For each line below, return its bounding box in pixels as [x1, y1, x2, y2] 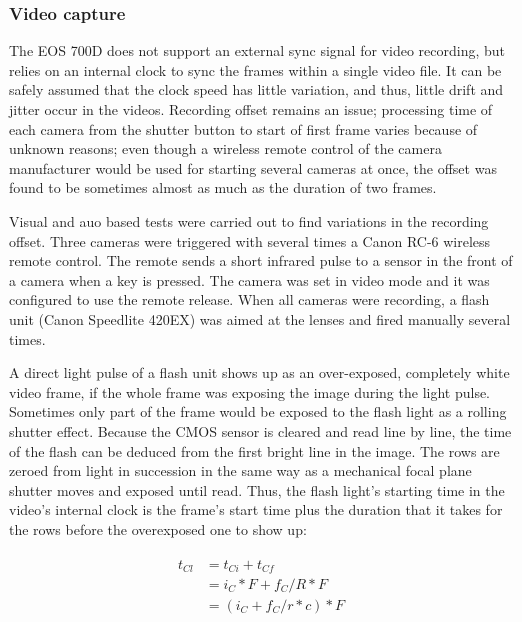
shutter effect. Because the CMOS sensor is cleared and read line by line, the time [9, 420, 512, 441]
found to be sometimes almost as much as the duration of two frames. [9, 177, 437, 198]
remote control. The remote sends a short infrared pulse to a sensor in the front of [9, 250, 513, 271]
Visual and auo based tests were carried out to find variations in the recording [9, 210, 489, 231]
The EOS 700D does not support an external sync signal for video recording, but [9, 40, 505, 61]
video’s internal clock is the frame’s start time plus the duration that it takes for [9, 499, 503, 520]
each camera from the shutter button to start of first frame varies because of [9, 118, 478, 139]
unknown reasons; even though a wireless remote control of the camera [9, 138, 442, 159]
